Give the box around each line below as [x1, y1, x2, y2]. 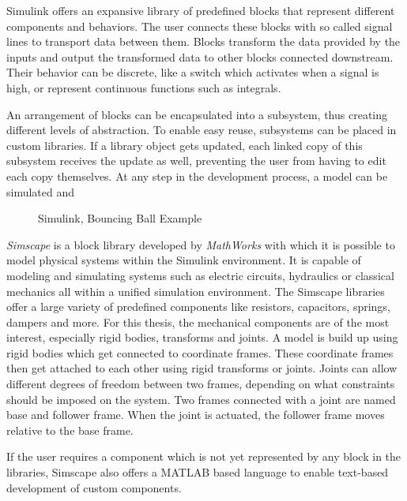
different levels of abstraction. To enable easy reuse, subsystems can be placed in [6, 122, 397, 138]
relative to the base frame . [6, 421, 134, 438]
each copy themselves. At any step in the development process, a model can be [6, 167, 388, 184]
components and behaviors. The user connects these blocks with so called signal [6, 17, 393, 34]
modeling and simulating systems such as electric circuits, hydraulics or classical [6, 267, 394, 283]
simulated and [6, 183, 75, 200]
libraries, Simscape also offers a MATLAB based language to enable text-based [6, 464, 389, 480]
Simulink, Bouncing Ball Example [38, 210, 202, 226]
